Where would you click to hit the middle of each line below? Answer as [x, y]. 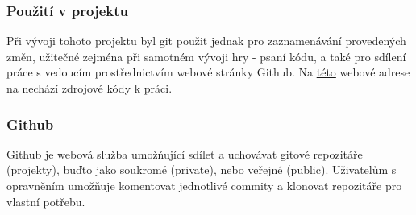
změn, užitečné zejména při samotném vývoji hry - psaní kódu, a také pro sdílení [206, 56]
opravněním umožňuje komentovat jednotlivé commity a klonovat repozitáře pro [204, 185]
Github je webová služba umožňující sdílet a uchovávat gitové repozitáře [185, 153]
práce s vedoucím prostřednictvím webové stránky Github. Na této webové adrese [208, 72]
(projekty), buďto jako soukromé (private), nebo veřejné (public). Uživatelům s [202, 170]
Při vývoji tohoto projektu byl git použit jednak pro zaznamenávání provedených [206, 41]
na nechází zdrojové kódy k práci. [89, 88]
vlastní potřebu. [46, 201]
